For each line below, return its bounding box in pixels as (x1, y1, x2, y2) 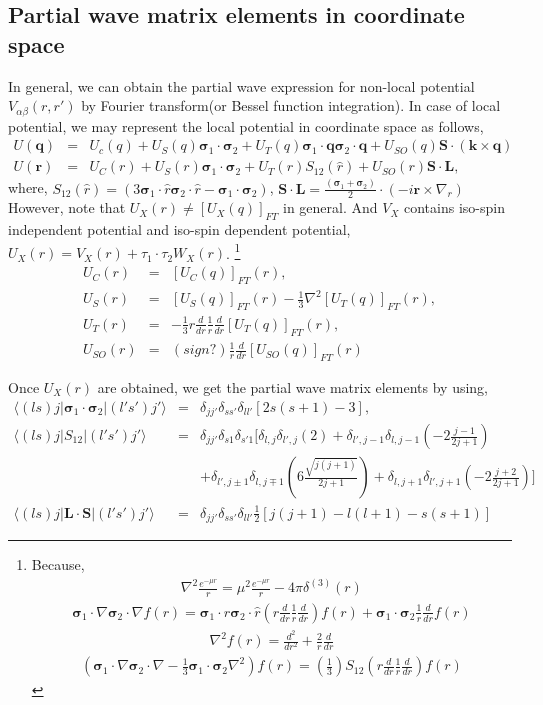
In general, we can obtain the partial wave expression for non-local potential (8, 75, 475, 96)
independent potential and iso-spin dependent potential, (8, 219, 351, 240)
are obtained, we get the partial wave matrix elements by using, (97, 376, 488, 397)
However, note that (8, 197, 126, 218)
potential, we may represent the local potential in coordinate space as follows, (8, 115, 484, 136)
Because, (31, 554, 85, 575)
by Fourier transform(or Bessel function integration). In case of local (81, 95, 501, 116)
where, (8, 177, 48, 198)
